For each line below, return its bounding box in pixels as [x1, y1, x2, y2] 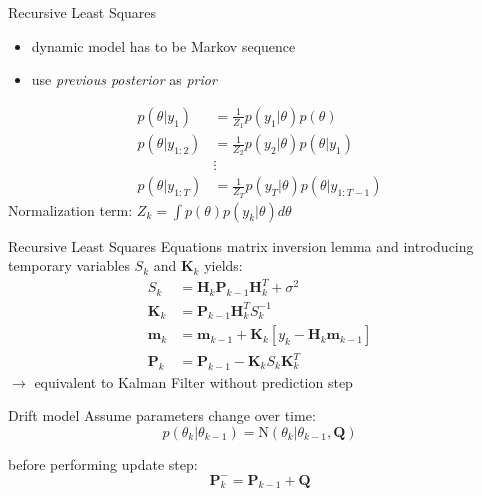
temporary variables [8, 255, 130, 276]
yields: [204, 255, 243, 276]
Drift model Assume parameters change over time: [8, 405, 316, 426]
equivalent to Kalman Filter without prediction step [34, 371, 353, 392]
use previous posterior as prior [31, 69, 217, 90]
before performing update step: [8, 454, 198, 474]
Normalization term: [8, 199, 133, 220]
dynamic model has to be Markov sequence [31, 35, 296, 56]
